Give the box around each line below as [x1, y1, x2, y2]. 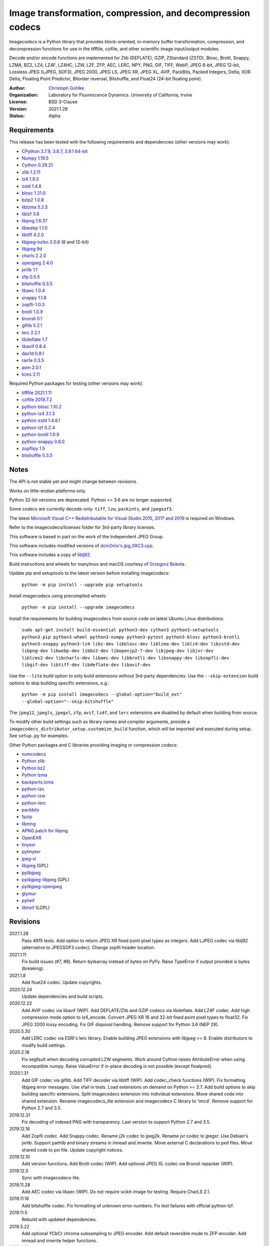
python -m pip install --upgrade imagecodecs [21, 605, 135, 610]
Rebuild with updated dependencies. [21, 1217, 97, 1223]
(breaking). [21, 965, 44, 971]
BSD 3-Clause [48, 99, 78, 105]
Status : [9, 113, 25, 119]
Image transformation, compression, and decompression [9, 7, 251, 18]
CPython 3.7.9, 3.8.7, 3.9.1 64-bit [21, 148, 88, 154]
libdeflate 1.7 [21, 336, 48, 342]
